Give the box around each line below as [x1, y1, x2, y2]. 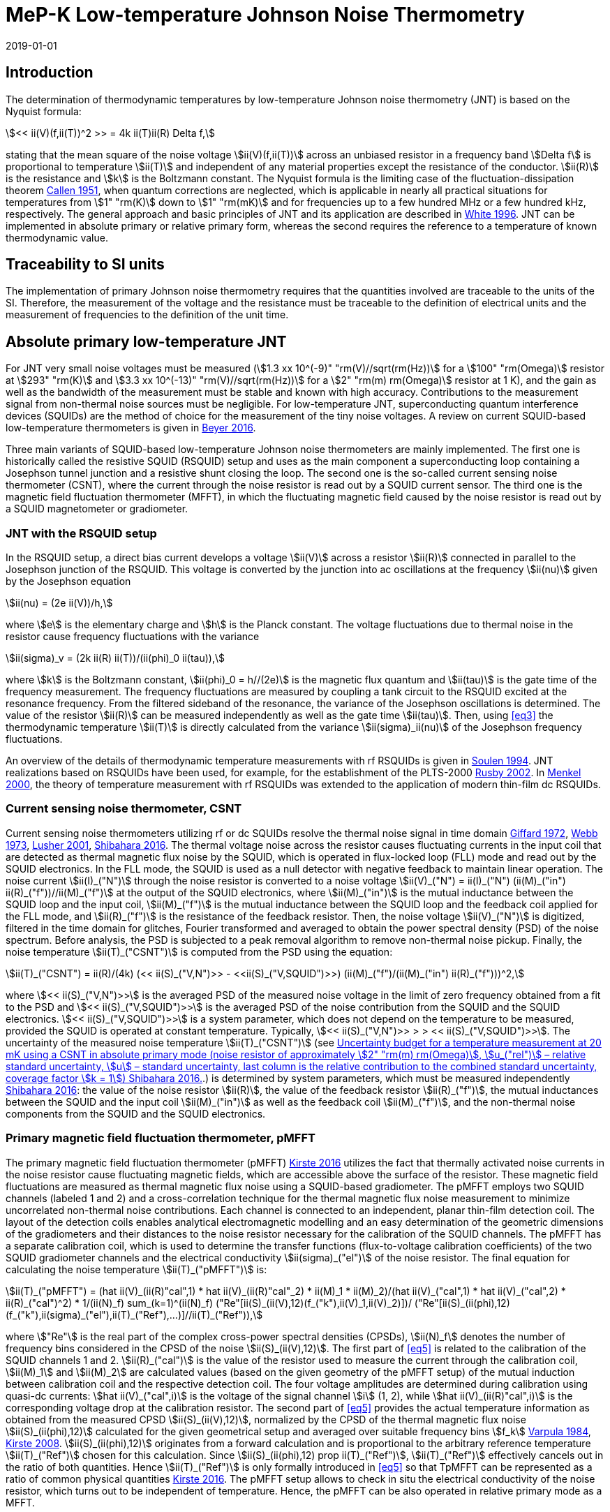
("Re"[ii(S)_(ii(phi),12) [414, 1296, 510, 1309]
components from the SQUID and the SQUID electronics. [6, 1107, 266, 1120]
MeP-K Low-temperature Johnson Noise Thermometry [6, 3, 525, 27]
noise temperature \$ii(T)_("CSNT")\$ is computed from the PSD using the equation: [6, 945, 393, 958]
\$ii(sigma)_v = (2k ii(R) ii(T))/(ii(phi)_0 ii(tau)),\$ [6, 652, 225, 665]
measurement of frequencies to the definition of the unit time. [6, 309, 289, 321]
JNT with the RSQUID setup [6, 526, 157, 540]
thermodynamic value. [6, 231, 108, 244]
